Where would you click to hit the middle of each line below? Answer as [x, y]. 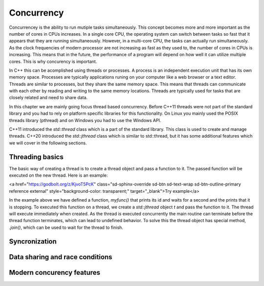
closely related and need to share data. [48, 98]
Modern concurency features [55, 273]
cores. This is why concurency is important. [53, 61]
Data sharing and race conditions [61, 257]
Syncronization [33, 241]
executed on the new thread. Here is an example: [58, 175]
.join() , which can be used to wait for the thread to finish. [66, 227]
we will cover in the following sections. [48, 143]
